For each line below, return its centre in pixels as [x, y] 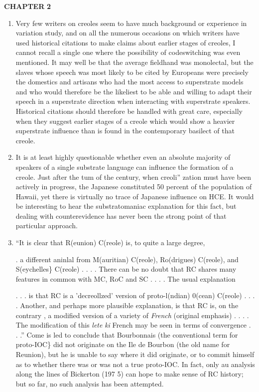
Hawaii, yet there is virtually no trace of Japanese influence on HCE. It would [135, 196]
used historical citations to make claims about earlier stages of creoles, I [126, 42]
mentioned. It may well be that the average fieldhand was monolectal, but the [134, 62]
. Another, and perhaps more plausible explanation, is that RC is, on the [127, 305]
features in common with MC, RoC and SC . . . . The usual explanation [126, 278]
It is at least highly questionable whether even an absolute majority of [123, 157]
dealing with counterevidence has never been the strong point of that [121, 215]
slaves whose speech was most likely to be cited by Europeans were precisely [132, 72]
